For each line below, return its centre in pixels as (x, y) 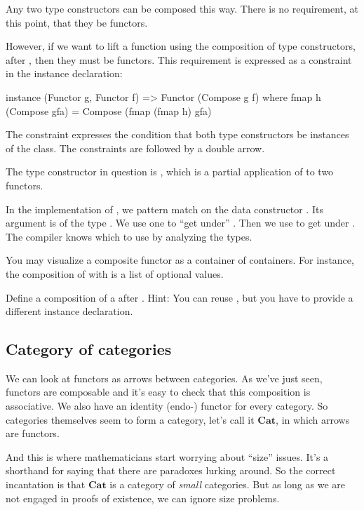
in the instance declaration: (64, 73)
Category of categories (89, 349)
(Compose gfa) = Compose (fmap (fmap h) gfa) (109, 110)
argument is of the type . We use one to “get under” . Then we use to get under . (181, 223)
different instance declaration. (69, 311)
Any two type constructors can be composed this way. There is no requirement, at (182, 8)
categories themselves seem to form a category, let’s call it (130, 419)
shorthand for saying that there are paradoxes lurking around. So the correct (171, 470)
